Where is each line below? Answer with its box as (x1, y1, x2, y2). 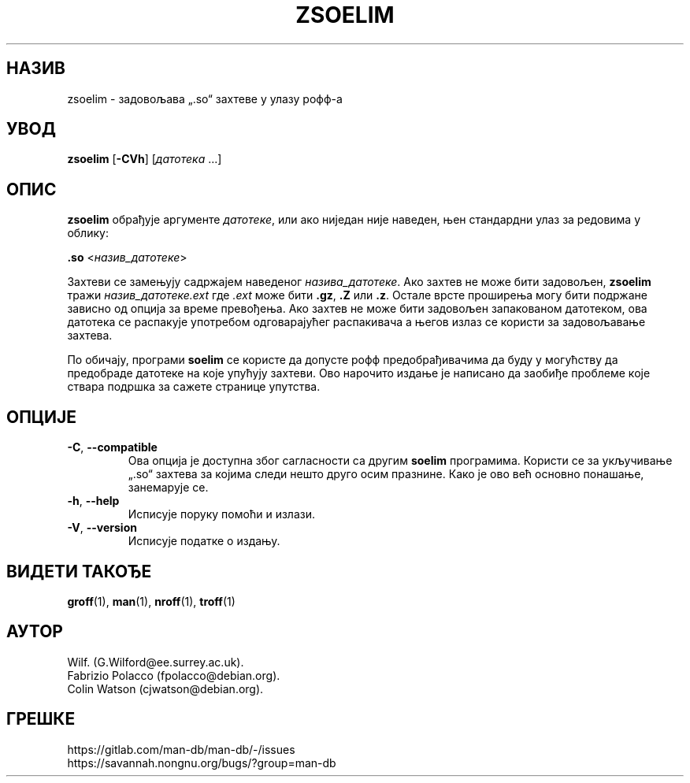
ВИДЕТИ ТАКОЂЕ (6, 561, 152, 581)
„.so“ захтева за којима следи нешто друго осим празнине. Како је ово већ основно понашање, (128, 467, 644, 481)
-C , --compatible (67, 440, 158, 455)
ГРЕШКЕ (6, 709, 76, 729)
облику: (67, 226, 109, 240)
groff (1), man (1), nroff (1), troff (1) (67, 594, 236, 608)
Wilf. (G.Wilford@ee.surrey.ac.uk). (67, 655, 244, 669)
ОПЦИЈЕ (6, 406, 77, 427)
